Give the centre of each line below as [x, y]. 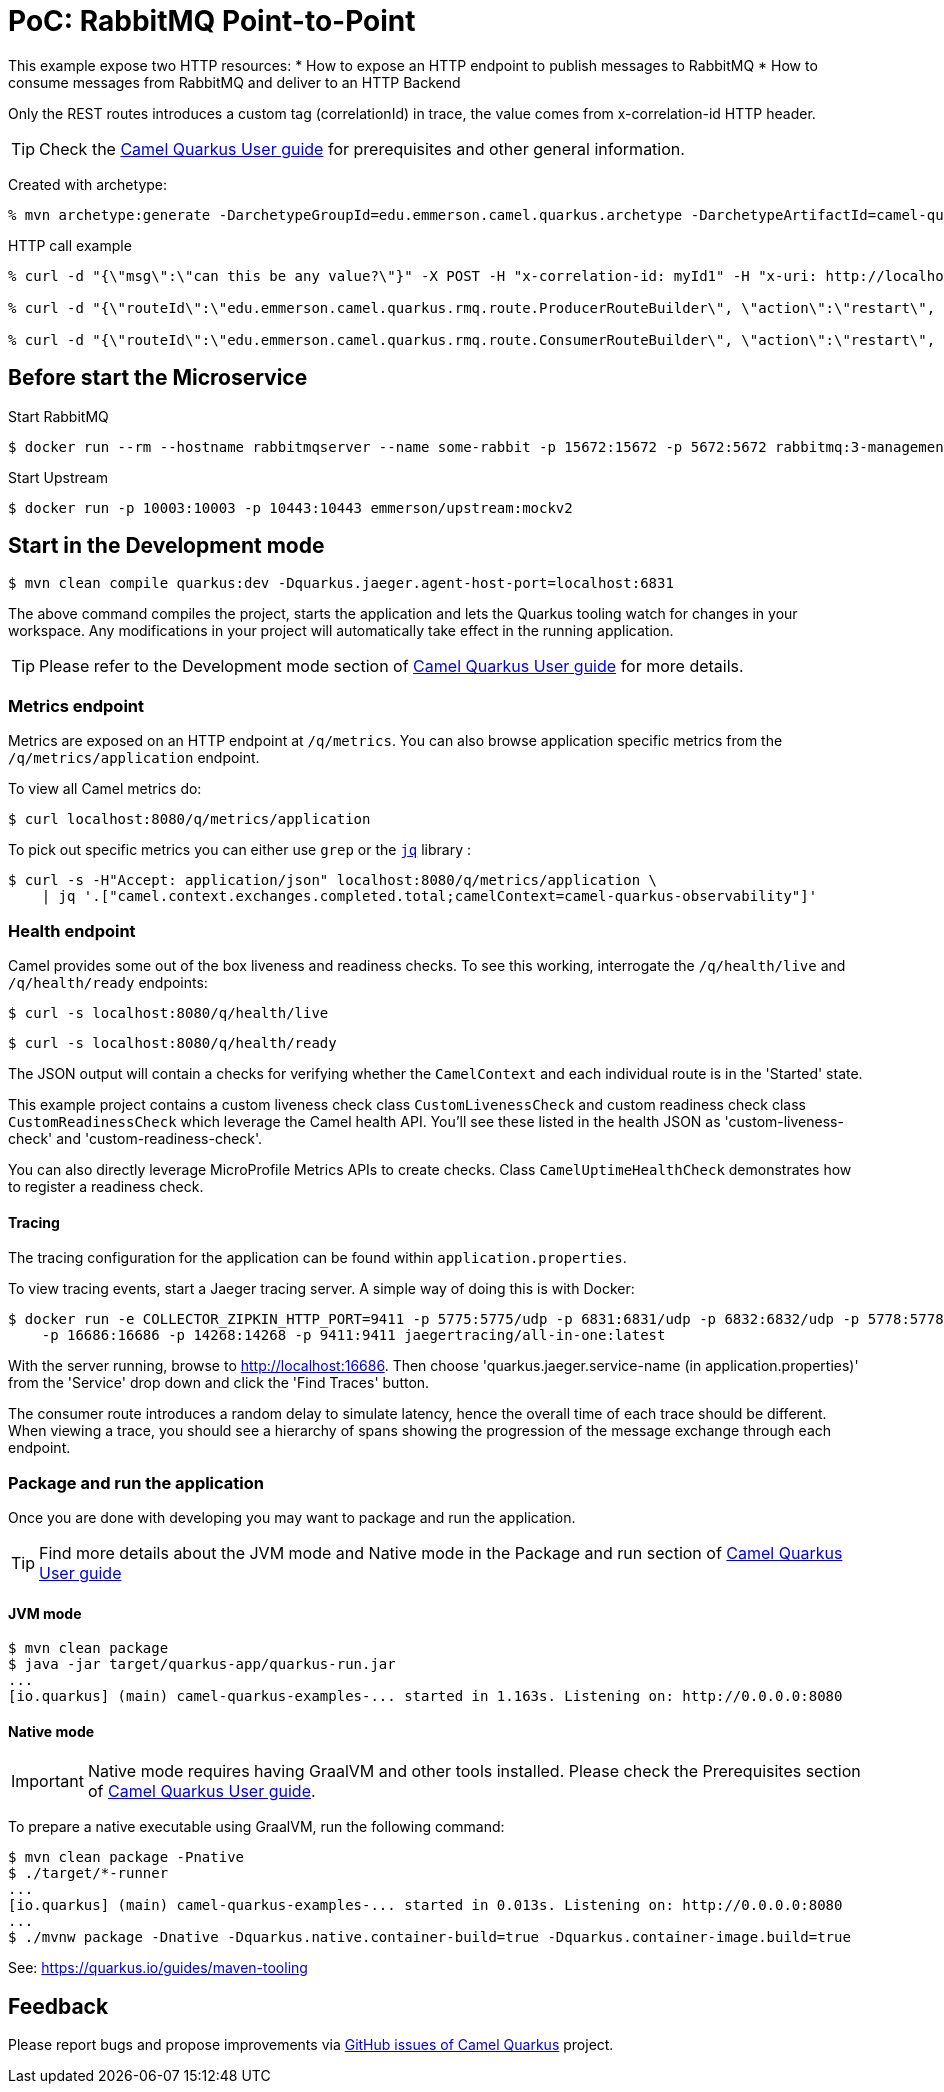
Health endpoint [72, 930]
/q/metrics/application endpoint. [134, 758]
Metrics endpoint [76, 705]
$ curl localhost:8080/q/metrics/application [189, 819]
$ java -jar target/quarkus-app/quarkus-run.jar [202, 1664]
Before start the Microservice [158, 378]
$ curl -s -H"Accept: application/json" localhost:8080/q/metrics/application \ [333, 880]
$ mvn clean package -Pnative [126, 1857]
